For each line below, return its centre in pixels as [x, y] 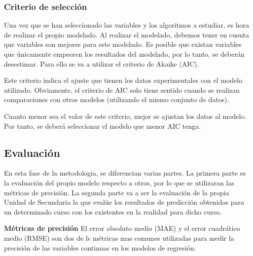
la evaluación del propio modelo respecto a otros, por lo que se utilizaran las [119, 182]
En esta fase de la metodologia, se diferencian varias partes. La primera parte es [125, 173]
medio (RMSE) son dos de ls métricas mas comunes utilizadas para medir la [119, 238]
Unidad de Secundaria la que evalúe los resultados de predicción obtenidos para [124, 202]
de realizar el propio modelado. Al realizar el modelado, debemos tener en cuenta [126, 34]
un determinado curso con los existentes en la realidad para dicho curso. [113, 211]
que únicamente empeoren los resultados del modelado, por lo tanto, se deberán [124, 54]
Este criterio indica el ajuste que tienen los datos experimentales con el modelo [123, 80]
